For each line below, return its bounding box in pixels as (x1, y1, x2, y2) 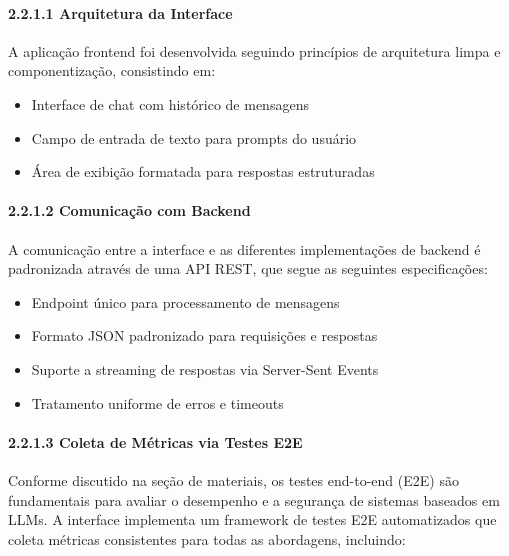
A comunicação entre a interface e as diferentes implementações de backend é (8, 238, 481, 259)
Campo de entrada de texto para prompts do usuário (31, 127, 357, 148)
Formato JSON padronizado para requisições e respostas (31, 325, 378, 346)
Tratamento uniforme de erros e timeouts (31, 392, 284, 413)
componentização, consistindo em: (8, 60, 216, 81)
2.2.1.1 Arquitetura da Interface (8, 2, 233, 23)
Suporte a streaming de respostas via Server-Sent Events (31, 358, 379, 379)
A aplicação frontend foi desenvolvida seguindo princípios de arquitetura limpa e (8, 40, 501, 61)
